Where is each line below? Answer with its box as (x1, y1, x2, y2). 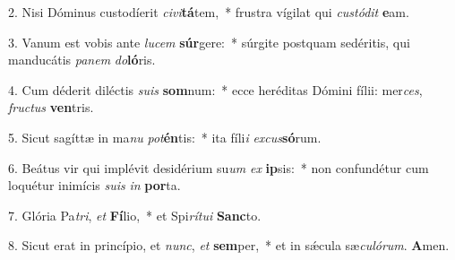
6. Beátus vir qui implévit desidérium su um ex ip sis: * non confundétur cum (8, 158, 429, 177)
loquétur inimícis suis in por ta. (8, 176, 181, 195)
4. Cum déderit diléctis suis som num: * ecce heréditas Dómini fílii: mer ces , (8, 80, 423, 99)
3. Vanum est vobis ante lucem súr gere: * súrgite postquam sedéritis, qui (8, 32, 410, 51)
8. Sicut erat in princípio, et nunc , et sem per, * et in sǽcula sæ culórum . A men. (8, 236, 450, 255)
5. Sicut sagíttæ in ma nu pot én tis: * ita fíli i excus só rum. (8, 127, 322, 146)
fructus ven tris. (8, 98, 94, 117)
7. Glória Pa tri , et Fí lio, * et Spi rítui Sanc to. (8, 205, 262, 224)
